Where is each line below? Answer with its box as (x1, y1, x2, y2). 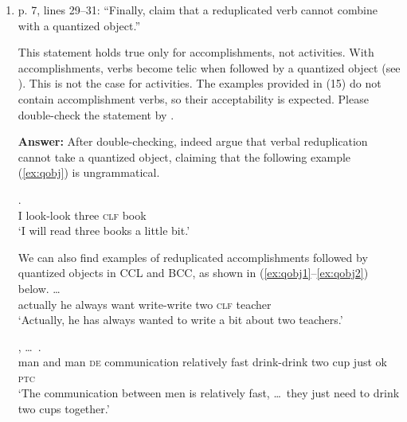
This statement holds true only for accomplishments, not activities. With (18, 44, 374, 61)
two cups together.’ (18, 401, 110, 417)
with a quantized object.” (18, 17, 141, 33)
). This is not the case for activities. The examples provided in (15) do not (18, 75, 382, 92)
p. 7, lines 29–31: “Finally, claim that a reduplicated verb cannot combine (18, 2, 378, 18)
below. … (18, 279, 61, 296)
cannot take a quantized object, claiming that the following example (18, 148, 351, 165)
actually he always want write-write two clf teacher (18, 295, 272, 312)
